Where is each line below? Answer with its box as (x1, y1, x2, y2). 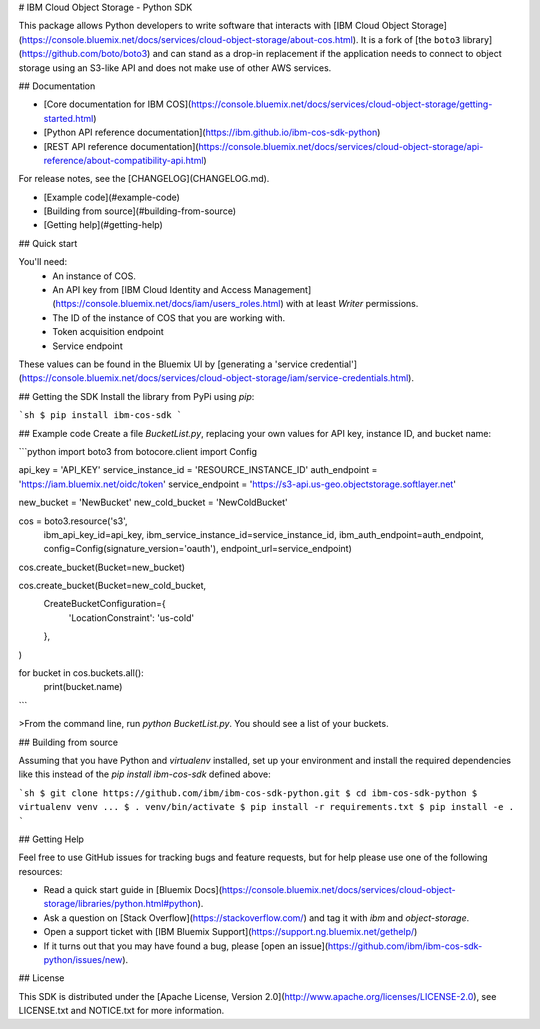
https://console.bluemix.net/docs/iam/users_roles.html (55, 298, 281, 310)
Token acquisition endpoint (52, 326, 164, 338)
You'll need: (18, 256, 68, 268)
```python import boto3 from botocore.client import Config (18, 445, 258, 457)
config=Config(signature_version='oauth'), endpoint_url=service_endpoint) (43, 543, 352, 555)
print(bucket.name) (43, 681, 123, 693)
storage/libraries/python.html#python (43, 898, 199, 910)
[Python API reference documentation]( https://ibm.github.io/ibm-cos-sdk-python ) (43, 126, 381, 139)
